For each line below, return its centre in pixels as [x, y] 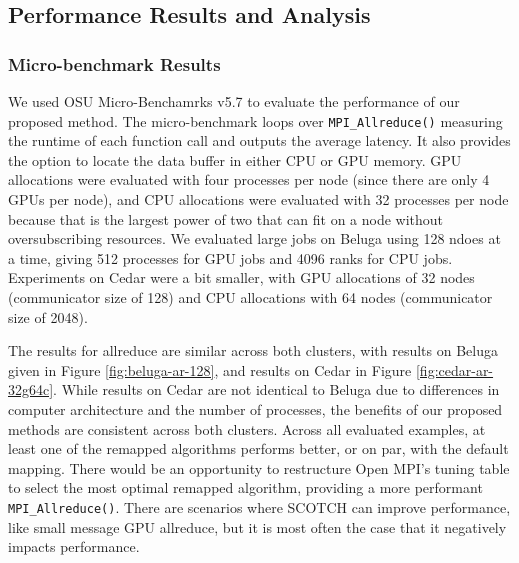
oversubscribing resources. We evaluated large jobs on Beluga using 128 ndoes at [254, 238]
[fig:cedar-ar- [454, 369]
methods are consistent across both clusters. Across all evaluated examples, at [247, 428]
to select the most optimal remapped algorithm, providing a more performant [245, 487]
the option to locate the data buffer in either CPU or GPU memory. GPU [235, 159]
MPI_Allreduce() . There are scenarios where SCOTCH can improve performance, [259, 506]
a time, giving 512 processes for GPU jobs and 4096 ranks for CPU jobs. [230, 257]
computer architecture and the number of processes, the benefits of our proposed [255, 408]
